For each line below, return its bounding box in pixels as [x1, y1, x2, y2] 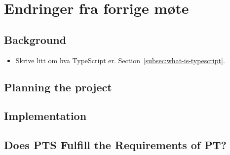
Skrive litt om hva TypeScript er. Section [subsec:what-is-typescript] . [15, 55, 225, 65]
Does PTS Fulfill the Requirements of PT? [4, 137, 227, 153]
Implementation [4, 108, 87, 123]
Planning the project [4, 79, 112, 94]
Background [4, 32, 67, 47]
